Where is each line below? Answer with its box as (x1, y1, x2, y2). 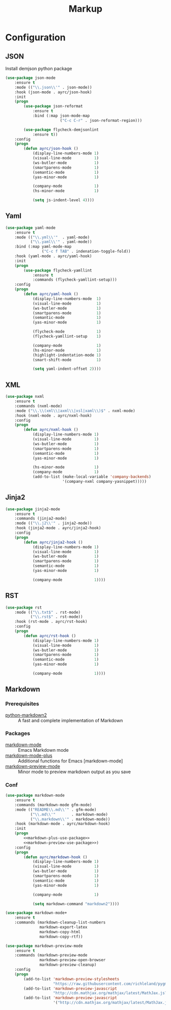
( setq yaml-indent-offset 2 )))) (32, 366, 101, 372)
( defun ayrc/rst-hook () (23, 633, 76, 638)
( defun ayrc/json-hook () (23, 146, 79, 151)
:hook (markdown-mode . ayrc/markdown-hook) (14, 821, 110, 827)
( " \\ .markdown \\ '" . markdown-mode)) (30, 816, 110, 822)
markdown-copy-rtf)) (39, 934, 83, 939)
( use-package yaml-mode (5, 225, 56, 230)
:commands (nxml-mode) (14, 403, 63, 408)
